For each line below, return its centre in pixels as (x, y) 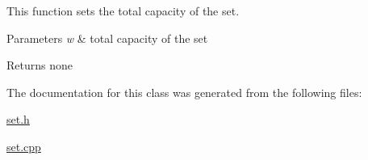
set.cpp (24, 146)
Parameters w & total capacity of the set (107, 38)
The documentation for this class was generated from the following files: (184, 92)
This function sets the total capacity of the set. (123, 11)
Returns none (40, 65)
